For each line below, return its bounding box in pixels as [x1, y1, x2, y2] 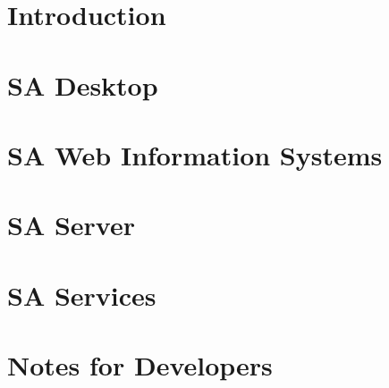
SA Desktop [7, 66, 158, 103]
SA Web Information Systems [7, 136, 383, 173]
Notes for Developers [7, 347, 273, 384]
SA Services [7, 276, 156, 313]
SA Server [7, 207, 135, 243]
